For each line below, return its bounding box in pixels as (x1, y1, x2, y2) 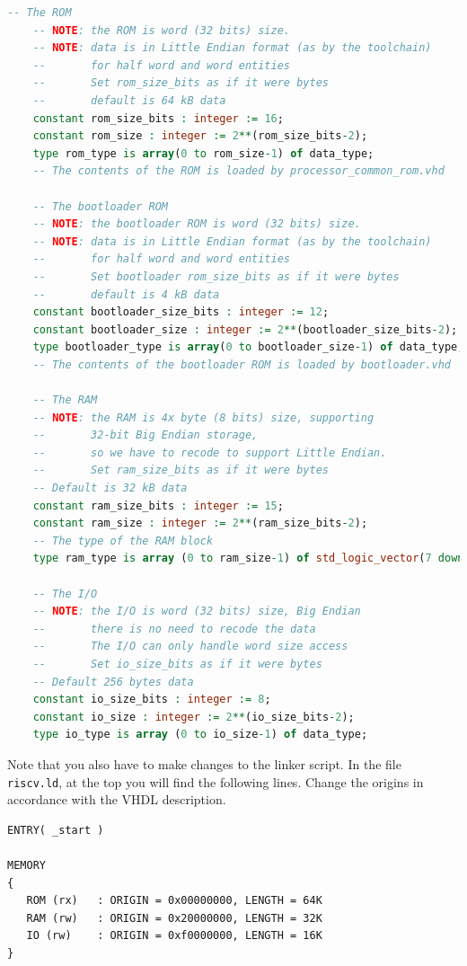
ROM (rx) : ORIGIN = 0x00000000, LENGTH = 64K (26, 894, 322, 908)
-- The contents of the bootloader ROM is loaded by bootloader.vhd (32, 358, 451, 371)
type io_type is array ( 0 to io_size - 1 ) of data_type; (32, 728, 368, 741)
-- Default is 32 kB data (32, 482, 188, 495)
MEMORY (7, 858, 46, 872)
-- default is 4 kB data (32, 288, 220, 301)
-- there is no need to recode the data (32, 622, 316, 635)
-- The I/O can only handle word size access (32, 640, 348, 653)
